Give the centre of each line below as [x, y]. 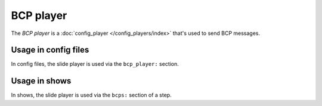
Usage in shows [41, 81]
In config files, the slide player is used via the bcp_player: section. [95, 64]
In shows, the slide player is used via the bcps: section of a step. [92, 95]
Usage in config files [50, 50]
